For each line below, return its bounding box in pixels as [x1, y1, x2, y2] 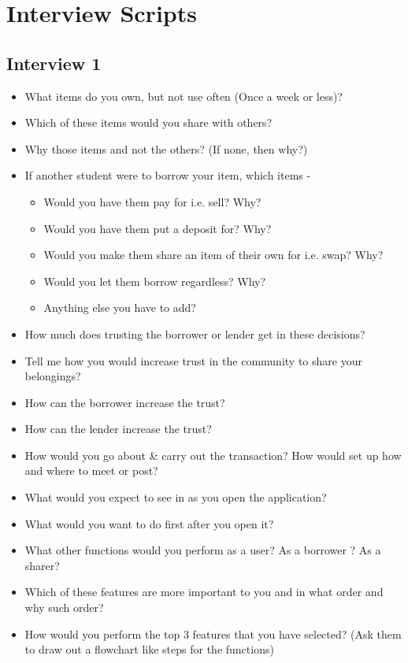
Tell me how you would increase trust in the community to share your [24, 352, 362, 369]
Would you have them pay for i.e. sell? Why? [43, 193, 261, 209]
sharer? [24, 557, 60, 573]
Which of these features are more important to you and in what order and [24, 583, 384, 600]
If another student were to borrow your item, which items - [24, 167, 311, 183]
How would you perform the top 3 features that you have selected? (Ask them [24, 625, 402, 642]
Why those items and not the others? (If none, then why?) [24, 140, 308, 157]
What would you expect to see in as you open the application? [24, 489, 327, 506]
